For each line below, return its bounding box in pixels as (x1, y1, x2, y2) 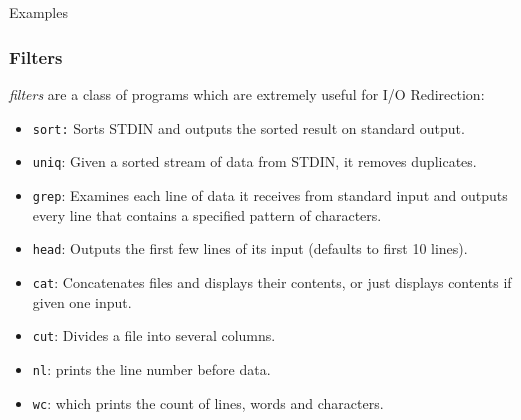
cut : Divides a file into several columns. (32, 325, 276, 346)
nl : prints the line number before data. (32, 358, 271, 379)
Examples (9, 2, 68, 23)
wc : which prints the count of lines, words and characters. (32, 392, 384, 413)
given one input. (32, 291, 132, 312)
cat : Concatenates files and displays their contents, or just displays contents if (32, 272, 512, 293)
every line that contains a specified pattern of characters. (32, 204, 382, 225)
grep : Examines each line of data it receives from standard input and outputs (32, 185, 508, 206)
